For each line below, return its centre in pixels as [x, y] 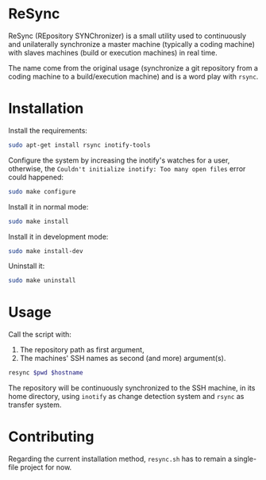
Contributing [51, 437]
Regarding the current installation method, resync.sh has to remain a [120, 459]
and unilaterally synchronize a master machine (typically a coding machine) [132, 44]
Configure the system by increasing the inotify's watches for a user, [119, 160]
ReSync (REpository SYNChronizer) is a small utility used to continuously [127, 36]
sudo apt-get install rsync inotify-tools [79, 145]
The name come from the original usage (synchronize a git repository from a [133, 67]
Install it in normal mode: [48, 206]
